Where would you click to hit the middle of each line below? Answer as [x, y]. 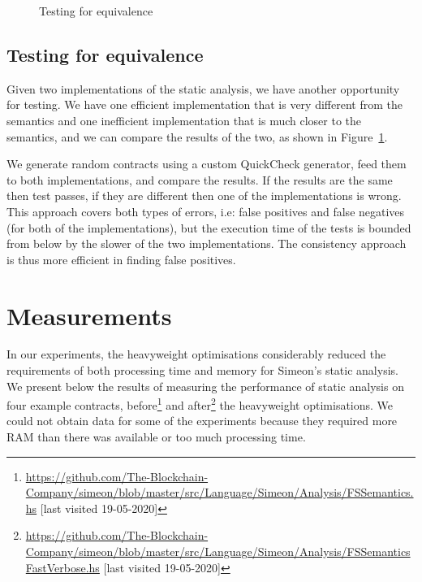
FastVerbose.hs [62, 567]
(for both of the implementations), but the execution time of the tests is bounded [209, 227]
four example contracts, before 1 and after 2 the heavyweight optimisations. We [200, 404]
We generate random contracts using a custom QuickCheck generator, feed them [207, 164]
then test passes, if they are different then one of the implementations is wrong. [204, 195]
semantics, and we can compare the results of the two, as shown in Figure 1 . [197, 136]
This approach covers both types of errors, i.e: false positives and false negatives [206, 211]
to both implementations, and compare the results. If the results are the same [200, 179]
